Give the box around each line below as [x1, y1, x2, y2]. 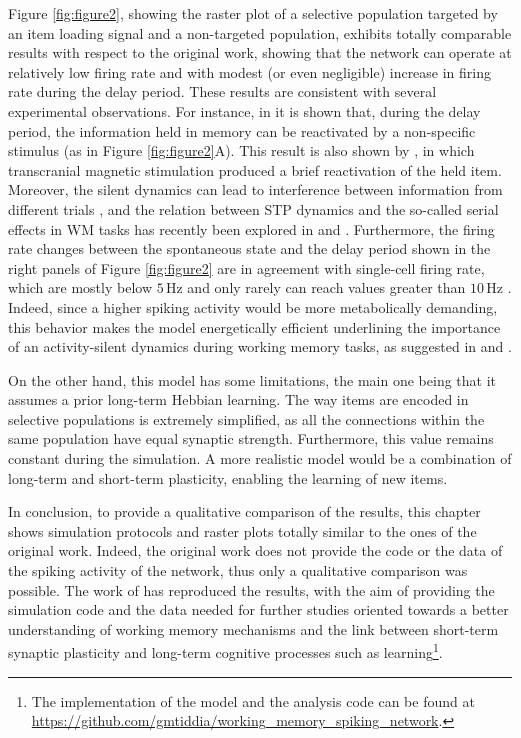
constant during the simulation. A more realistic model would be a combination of [8, 448, 512, 469]
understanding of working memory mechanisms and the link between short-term [8, 618, 499, 639]
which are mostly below [8, 277, 152, 298]
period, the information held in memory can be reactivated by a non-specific [8, 120, 476, 141]
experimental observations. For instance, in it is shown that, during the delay [8, 100, 481, 121]
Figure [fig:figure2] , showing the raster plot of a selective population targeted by [8, 3, 498, 23]
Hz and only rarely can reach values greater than [165, 277, 466, 298]
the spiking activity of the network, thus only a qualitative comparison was [8, 560, 468, 581]
